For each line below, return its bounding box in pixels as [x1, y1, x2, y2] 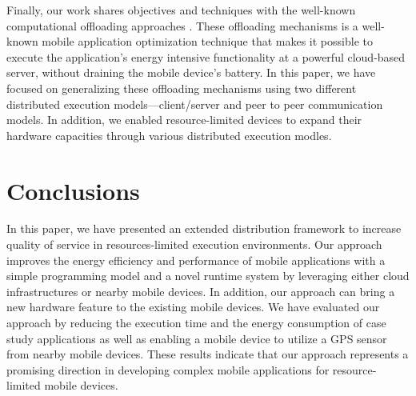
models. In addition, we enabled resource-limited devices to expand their [6, 111, 362, 128]
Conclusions [6, 174, 140, 206]
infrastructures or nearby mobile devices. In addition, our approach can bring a [6, 282, 395, 299]
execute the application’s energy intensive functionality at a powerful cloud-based [6, 48, 406, 65]
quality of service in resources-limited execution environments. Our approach [6, 236, 382, 253]
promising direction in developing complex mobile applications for [6, 361, 330, 378]
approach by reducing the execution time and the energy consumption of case [6, 314, 386, 331]
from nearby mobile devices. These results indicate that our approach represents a [6, 346, 409, 362]
